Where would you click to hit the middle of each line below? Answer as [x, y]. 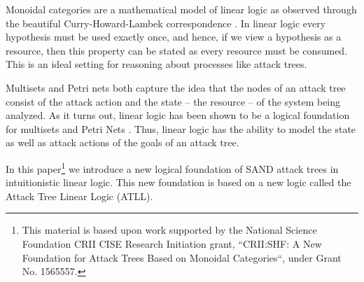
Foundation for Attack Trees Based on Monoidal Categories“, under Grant [182, 257]
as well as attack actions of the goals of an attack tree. [122, 142]
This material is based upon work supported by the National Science [169, 230]
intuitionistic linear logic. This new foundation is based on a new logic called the [178, 182]
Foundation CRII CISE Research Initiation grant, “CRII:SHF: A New [172, 243]
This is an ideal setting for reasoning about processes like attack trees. [156, 64]
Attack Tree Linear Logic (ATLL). [79, 196]
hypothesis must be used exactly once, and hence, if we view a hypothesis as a [174, 37]
